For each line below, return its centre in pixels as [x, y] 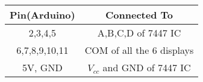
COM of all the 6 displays [139, 50]
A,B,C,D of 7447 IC [139, 33]
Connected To [139, 15]
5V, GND [42, 67]
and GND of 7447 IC [147, 67]
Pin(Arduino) [42, 15]
